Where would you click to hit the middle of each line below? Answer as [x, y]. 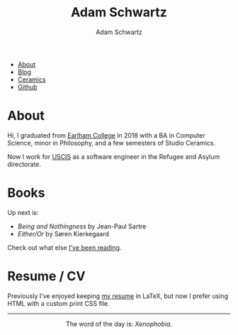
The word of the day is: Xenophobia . [119, 324]
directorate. [24, 164]
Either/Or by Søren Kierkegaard [63, 234]
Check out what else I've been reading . [64, 247]
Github [27, 87]
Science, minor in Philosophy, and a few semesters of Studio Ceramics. [112, 143]
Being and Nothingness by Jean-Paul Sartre [82, 226]
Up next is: [23, 212]
